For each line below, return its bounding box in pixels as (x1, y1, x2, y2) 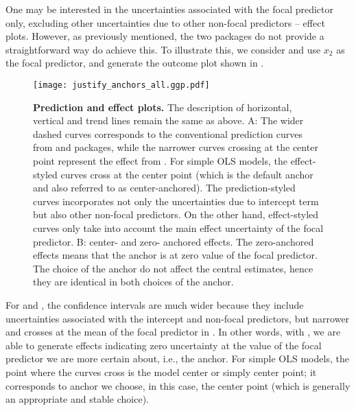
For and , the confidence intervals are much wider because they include (5, 297, 304, 312)
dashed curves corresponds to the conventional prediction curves (33, 126, 302, 141)
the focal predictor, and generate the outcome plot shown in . (5, 56, 264, 70)
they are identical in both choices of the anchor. (33, 274, 234, 289)
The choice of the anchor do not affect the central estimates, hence (33, 261, 313, 275)
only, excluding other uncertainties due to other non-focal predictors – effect (5, 15, 325, 30)
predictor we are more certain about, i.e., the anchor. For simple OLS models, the (5, 351, 349, 366)
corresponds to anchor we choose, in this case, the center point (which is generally (5, 378, 351, 392)
